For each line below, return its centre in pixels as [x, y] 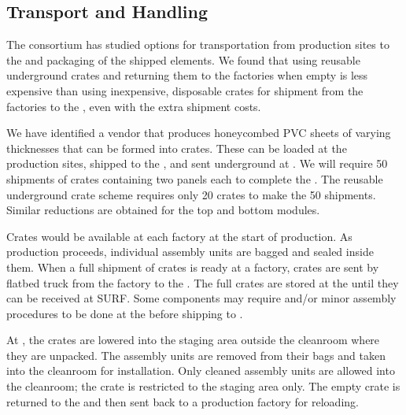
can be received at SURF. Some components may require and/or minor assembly [201, 298]
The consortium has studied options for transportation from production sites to [198, 44]
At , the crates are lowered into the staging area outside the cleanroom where [193, 340]
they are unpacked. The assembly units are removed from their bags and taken [196, 355]
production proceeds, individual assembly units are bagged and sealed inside [190, 252]
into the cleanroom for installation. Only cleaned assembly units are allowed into [201, 371]
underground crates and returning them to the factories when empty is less [187, 75]
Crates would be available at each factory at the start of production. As [179, 236]
